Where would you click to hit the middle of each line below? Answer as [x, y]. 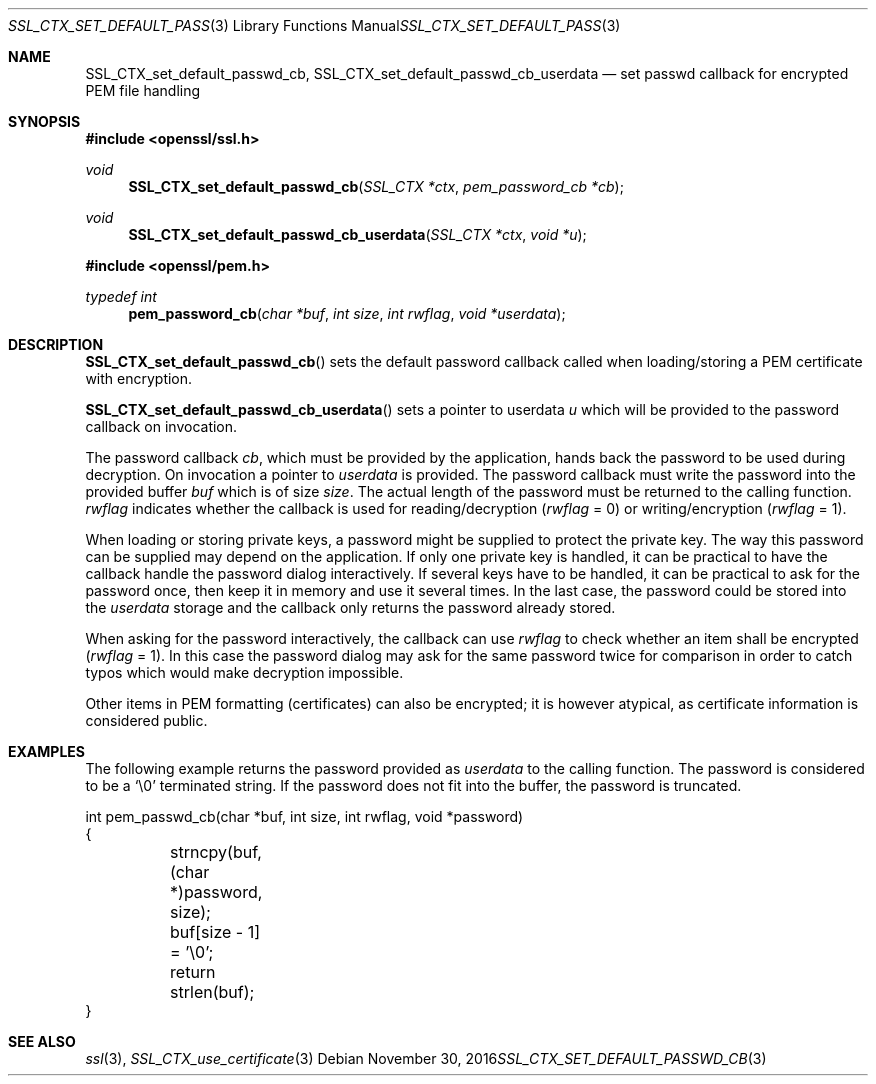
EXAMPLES [46, 751]
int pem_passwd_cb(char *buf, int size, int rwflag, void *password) [304, 816]
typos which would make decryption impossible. [244, 672]
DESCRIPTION [56, 344]
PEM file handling [143, 90]
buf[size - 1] [215, 932]
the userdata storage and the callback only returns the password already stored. [350, 607]
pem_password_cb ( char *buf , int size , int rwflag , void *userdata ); [347, 313]
